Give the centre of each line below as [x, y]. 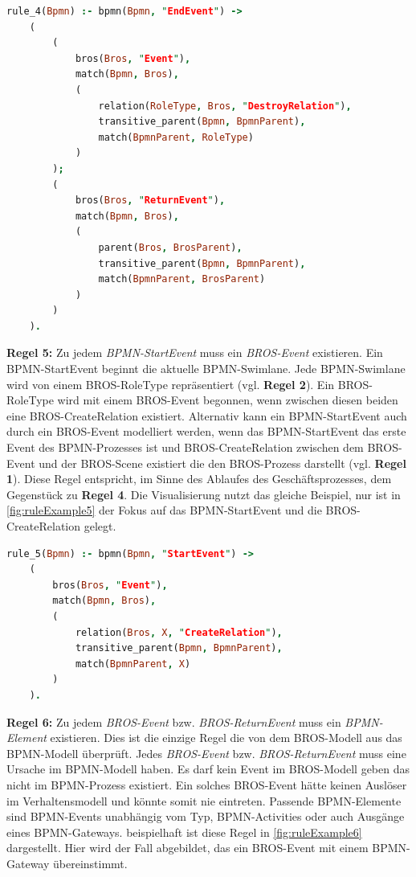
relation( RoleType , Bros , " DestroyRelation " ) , [225, 106]
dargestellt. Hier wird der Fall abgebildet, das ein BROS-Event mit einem [188, 848]
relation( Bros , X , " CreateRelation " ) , [179, 632]
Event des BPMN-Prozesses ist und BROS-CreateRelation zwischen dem [185, 447]
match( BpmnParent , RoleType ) [176, 137]
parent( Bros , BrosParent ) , [170, 247]
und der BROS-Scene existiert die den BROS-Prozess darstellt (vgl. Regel [222, 463]
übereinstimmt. [90, 863]
